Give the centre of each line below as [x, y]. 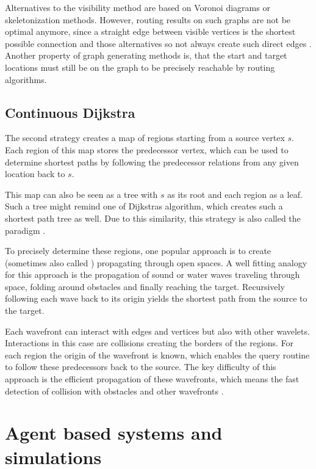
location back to [35, 174]
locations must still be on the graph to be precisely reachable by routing [140, 67]
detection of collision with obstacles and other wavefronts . [114, 391]
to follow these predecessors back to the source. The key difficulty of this [141, 367]
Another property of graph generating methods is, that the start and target [146, 55]
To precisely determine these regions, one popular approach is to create [138, 251]
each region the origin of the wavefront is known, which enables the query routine [157, 354]
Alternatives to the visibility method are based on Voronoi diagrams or [138, 7]
